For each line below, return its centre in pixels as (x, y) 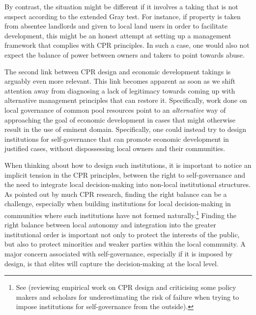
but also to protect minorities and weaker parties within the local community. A (125, 244)
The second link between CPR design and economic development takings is (118, 71)
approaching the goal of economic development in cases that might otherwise (120, 119)
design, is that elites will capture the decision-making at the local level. (112, 263)
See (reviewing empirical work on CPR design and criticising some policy (126, 287)
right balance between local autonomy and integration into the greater (110, 225)
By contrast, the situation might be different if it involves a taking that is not (121, 6)
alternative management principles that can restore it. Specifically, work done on (126, 100)
